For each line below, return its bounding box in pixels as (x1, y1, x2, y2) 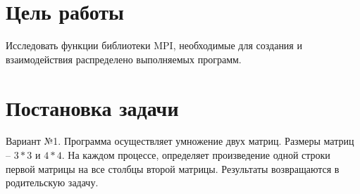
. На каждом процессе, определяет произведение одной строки (61, 148, 330, 162)
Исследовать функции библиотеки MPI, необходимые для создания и (6, 38, 302, 53)
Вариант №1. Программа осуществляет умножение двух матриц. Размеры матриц (6, 134, 354, 148)
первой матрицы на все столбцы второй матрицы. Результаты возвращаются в (6, 161, 340, 176)
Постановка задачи (6, 93, 179, 122)
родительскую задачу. (6, 175, 99, 190)
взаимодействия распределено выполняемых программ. (6, 51, 242, 66)
